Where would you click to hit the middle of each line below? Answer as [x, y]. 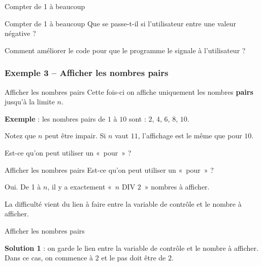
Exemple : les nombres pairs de [55, 118]
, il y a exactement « [79, 187]
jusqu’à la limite [30, 102]
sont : [137, 118]
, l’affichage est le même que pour [190, 136]
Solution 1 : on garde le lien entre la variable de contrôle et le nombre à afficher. [132, 248]
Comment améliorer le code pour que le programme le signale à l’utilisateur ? [125, 50]
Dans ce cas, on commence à [49, 258]
